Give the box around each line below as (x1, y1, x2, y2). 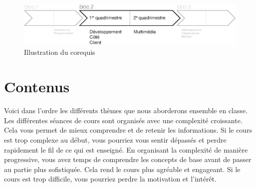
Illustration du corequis (24, 47, 95, 57)
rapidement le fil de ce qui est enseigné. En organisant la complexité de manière (4, 144, 248, 155)
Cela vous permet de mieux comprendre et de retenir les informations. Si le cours (4, 125, 253, 135)
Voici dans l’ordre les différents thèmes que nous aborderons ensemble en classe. (4, 105, 248, 116)
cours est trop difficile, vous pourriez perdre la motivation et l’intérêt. (4, 174, 217, 184)
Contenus (4, 76, 70, 97)
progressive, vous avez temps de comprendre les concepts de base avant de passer (4, 154, 252, 165)
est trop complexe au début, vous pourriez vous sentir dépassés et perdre (4, 134, 227, 145)
